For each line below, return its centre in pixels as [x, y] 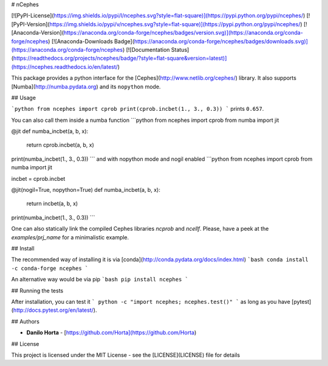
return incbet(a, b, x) [52, 203]
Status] [180, 49]
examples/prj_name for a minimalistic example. [70, 237]
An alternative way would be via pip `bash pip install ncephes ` [100, 280]
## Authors [25, 321]
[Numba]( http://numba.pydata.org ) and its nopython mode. [86, 86]
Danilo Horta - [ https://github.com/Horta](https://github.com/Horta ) [111, 333]
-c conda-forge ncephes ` [50, 268]
